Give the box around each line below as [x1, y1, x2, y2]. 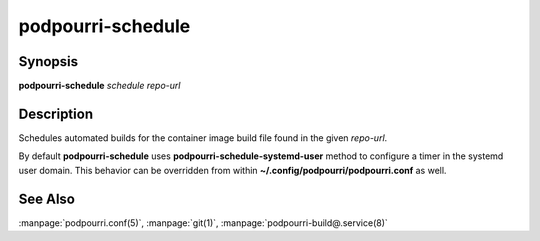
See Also [18, 190, 75, 207]
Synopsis [18, 53, 79, 70]
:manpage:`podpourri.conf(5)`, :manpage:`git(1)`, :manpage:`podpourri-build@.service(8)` [18, 216, 389, 229]
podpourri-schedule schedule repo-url [18, 80, 181, 92]
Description [18, 105, 94, 122]
